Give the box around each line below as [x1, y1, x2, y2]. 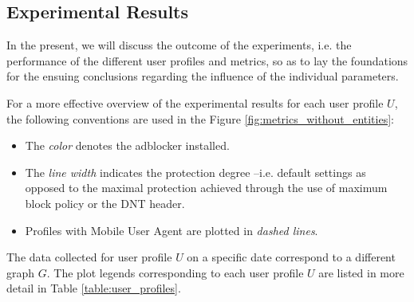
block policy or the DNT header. [25, 194, 185, 211]
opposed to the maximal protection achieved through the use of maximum [25, 179, 388, 196]
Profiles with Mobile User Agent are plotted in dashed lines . [25, 222, 318, 238]
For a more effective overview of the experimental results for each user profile [6, 94, 384, 111]
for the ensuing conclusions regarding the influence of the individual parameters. [6, 68, 399, 84]
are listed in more [318, 264, 404, 280]
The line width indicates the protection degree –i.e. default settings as [25, 163, 366, 180]
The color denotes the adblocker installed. [25, 137, 230, 154]
